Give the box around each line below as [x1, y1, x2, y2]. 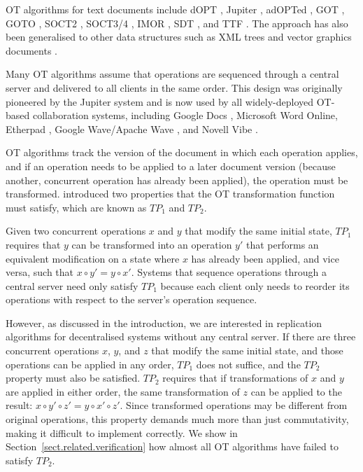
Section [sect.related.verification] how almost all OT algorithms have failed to [6, 439, 339, 454]
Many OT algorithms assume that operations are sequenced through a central [6, 67, 339, 81]
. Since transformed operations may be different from [120, 398, 348, 412]
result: [6, 398, 33, 412]
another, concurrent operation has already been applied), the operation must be [6, 172, 348, 187]
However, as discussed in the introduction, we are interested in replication [6, 315, 322, 330]
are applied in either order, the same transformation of [6, 384, 240, 398]
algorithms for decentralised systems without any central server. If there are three [6, 329, 356, 344]
